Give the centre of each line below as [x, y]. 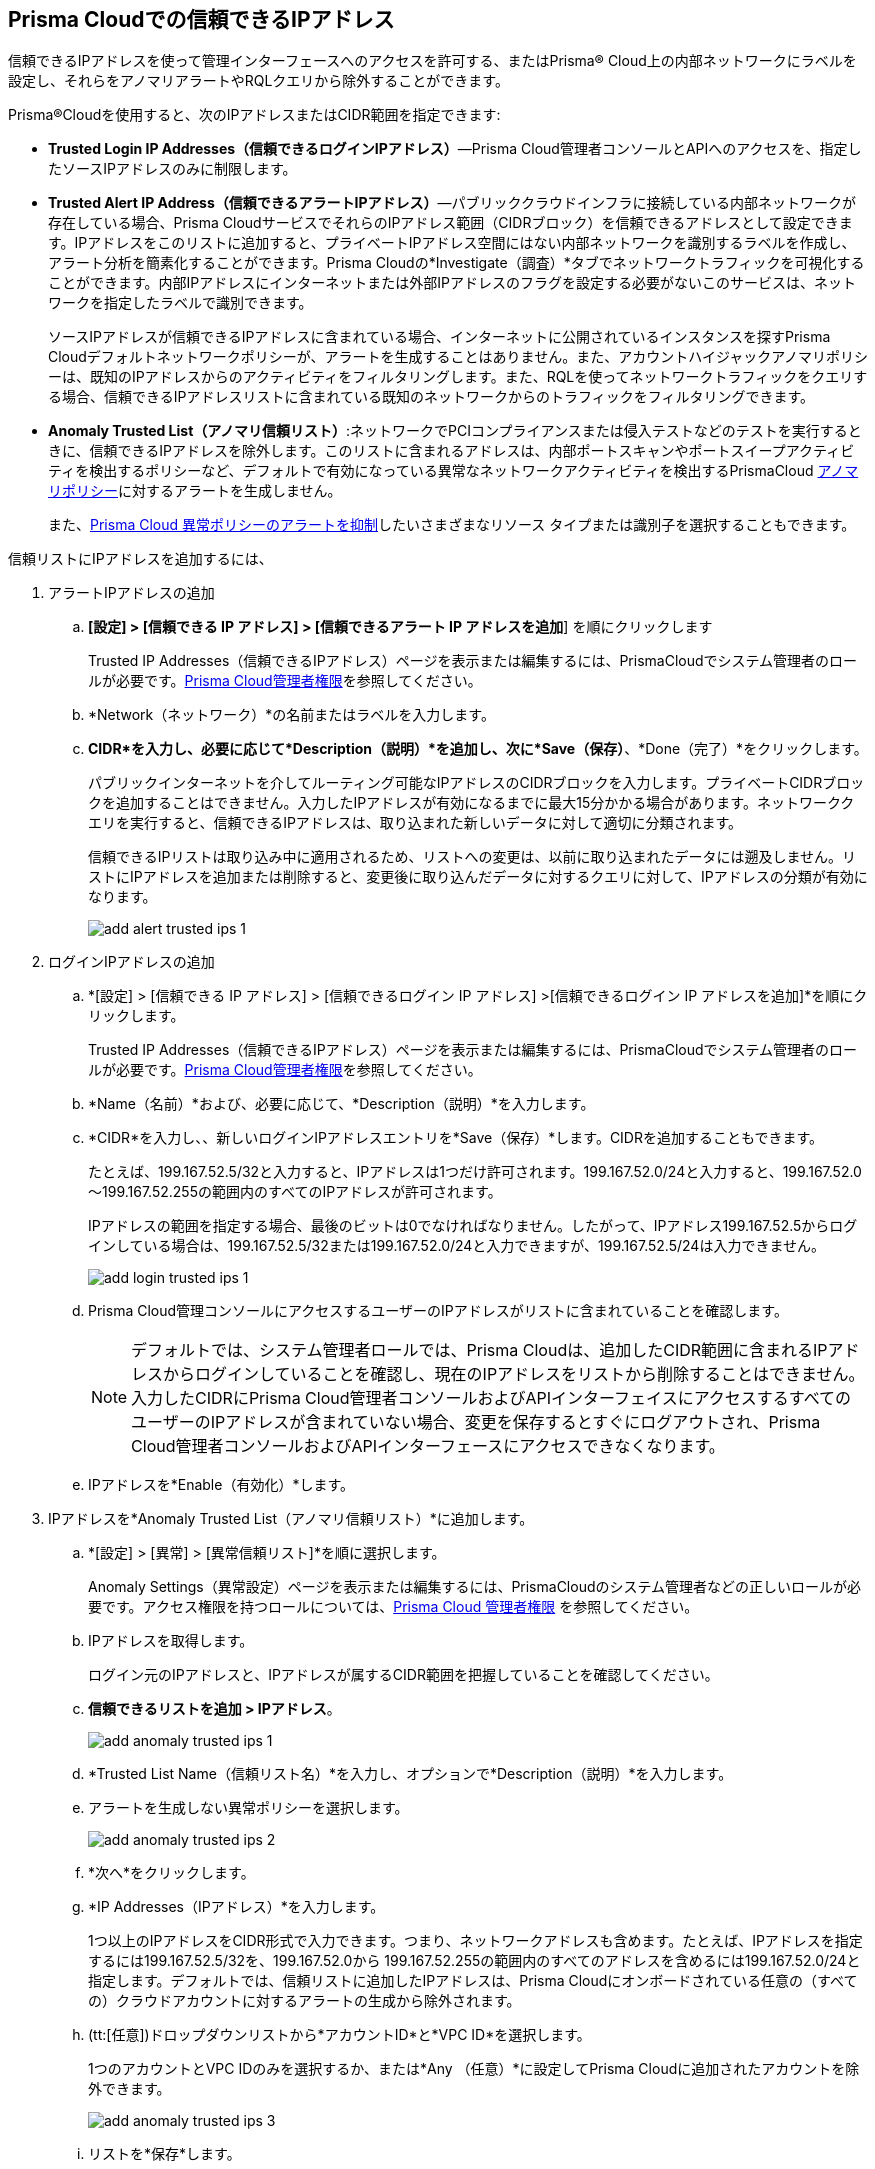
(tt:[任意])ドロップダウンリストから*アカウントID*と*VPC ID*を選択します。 [339, 2035]
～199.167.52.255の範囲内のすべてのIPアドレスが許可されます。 [295, 1192]
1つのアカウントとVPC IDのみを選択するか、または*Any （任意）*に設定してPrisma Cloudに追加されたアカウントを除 [474, 2069]
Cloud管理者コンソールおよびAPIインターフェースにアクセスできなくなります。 [428, 1446]
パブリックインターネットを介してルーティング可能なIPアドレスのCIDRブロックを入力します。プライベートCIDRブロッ [476, 783]
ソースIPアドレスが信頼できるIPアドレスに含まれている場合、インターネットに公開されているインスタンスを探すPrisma [439, 337]
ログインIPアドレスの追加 [131, 962]
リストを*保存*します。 [164, 2154]
